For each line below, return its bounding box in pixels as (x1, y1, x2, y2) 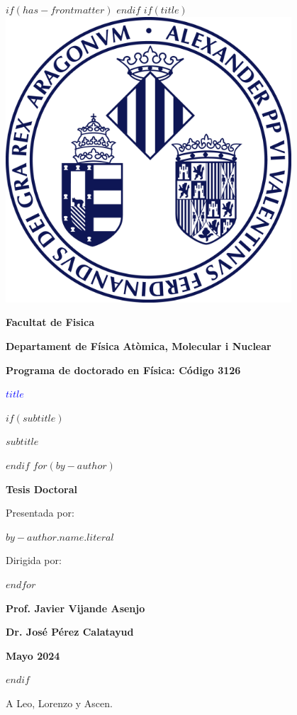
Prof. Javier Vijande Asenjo (6, 600, 145, 615)
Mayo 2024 (6, 648, 60, 663)
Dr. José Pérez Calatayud (6, 624, 134, 639)
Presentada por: (6, 505, 74, 520)
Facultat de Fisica (6, 315, 94, 330)
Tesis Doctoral (6, 481, 78, 496)
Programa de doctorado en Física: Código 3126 (6, 362, 241, 377)
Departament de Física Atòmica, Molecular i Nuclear (6, 338, 271, 353)
